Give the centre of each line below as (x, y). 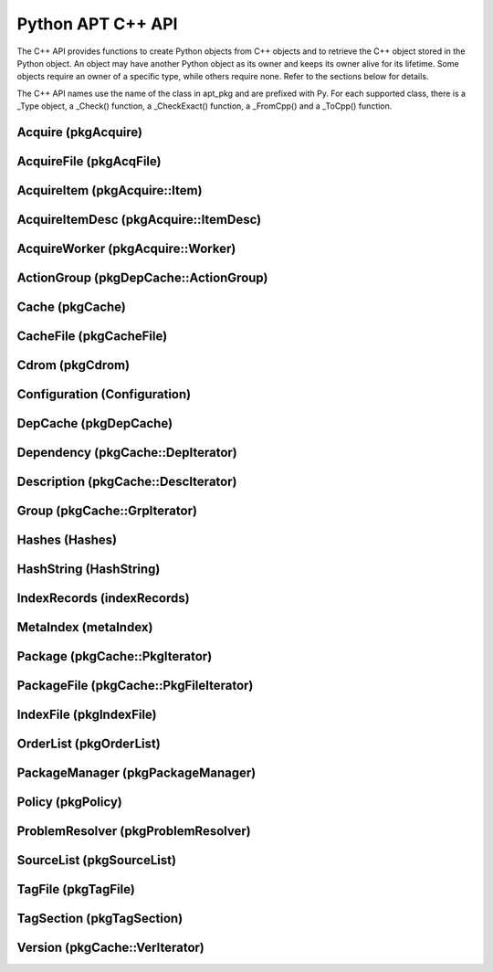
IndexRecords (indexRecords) (104, 598)
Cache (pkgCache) (72, 307)
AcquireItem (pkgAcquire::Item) (110, 190)
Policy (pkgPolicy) (70, 803)
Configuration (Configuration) (104, 394)
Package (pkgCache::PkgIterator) (115, 656)
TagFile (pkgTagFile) (76, 889)
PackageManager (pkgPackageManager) (136, 773)
